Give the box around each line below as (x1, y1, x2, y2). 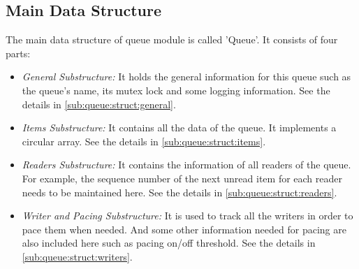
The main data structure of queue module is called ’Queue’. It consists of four (6, 32, 338, 47)
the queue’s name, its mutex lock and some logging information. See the (22, 82, 330, 97)
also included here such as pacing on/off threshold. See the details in (22, 235, 316, 250)
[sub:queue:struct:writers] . (22, 249, 133, 263)
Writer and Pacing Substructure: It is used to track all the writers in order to (22, 208, 353, 223)
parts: (6, 45, 31, 60)
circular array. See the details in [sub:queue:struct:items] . (22, 133, 266, 148)
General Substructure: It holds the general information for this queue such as (22, 69, 351, 84)
